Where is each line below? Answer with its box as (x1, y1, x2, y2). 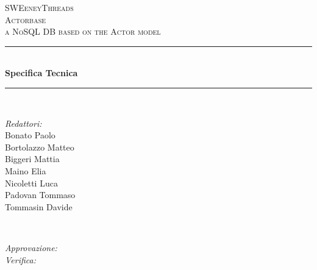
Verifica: (5, 253, 37, 266)
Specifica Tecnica (5, 66, 78, 79)
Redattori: (5, 116, 42, 129)
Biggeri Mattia (5, 152, 60, 165)
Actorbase (5, 13, 46, 26)
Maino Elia (5, 164, 46, 177)
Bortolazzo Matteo (5, 140, 74, 153)
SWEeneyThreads (5, 1, 74, 13)
